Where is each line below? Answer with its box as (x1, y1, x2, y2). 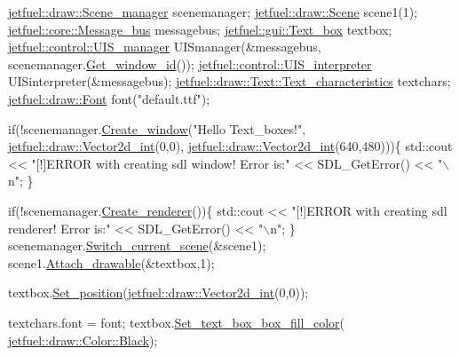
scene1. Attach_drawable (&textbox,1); (8, 253, 215, 272)
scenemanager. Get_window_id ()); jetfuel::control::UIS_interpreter (8, 54, 372, 73)
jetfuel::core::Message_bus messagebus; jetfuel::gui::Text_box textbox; (8, 20, 392, 38)
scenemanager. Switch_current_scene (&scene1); (8, 236, 266, 255)
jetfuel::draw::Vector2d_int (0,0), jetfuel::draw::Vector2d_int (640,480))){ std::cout (8, 137, 453, 155)
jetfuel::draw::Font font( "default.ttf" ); (8, 89, 210, 107)
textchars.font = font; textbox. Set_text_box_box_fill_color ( (8, 312, 345, 331)
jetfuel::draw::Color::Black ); (8, 330, 158, 349)
